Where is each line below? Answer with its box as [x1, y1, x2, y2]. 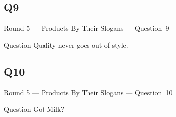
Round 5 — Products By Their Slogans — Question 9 [4, 23, 169, 33]
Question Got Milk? [4, 104, 64, 114]
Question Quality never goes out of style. [4, 39, 128, 50]
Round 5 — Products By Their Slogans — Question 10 [4, 87, 173, 97]
